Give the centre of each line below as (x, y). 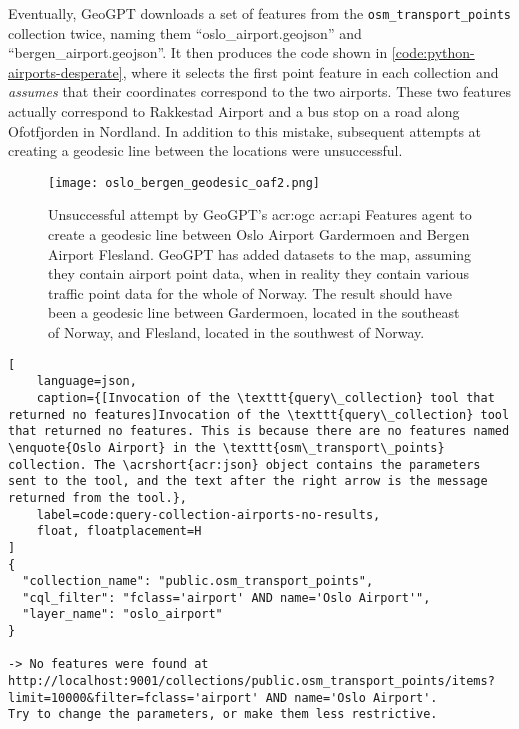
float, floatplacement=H (119, 531)
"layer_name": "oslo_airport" (122, 614)
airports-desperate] (65, 71)
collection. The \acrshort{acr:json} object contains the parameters (244, 464)
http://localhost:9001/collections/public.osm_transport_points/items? (251, 681)
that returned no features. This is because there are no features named (259, 431)
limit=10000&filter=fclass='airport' (133, 697)
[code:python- (433, 52)
